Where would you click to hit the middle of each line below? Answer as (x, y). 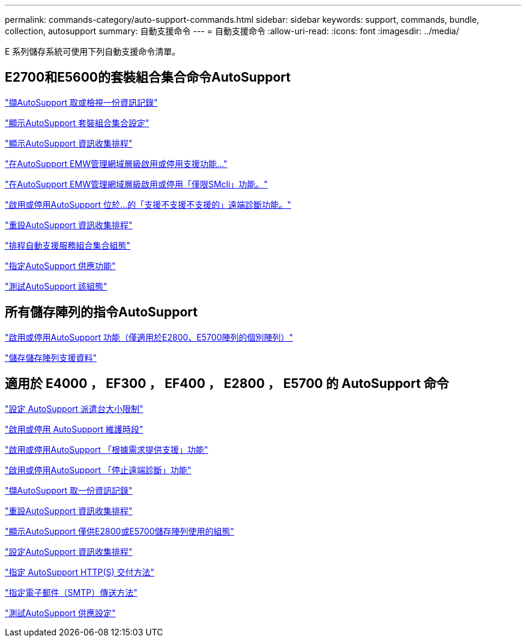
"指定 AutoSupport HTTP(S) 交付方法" (80, 572)
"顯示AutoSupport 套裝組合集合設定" (77, 123)
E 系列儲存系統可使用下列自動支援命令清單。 (93, 51)
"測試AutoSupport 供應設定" (60, 613)
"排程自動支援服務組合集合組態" (68, 245)
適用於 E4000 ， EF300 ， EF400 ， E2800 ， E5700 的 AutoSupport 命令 (227, 384)
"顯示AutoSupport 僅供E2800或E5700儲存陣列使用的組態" (119, 531)
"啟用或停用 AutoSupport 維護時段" (74, 429)
